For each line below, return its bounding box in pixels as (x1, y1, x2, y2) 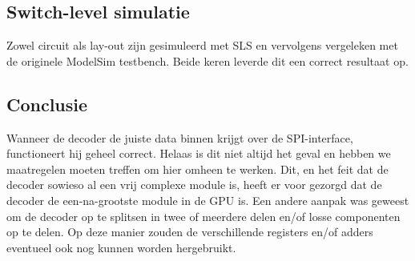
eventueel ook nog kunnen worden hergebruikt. (6, 239, 236, 255)
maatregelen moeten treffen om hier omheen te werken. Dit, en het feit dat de (6, 160, 389, 177)
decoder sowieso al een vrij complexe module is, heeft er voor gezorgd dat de (6, 176, 382, 193)
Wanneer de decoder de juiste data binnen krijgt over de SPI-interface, (6, 129, 353, 146)
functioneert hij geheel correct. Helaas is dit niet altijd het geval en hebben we (6, 145, 391, 162)
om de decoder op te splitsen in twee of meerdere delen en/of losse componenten (6, 207, 401, 224)
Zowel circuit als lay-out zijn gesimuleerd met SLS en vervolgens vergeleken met (6, 37, 398, 54)
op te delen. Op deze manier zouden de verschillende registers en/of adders (6, 223, 373, 240)
